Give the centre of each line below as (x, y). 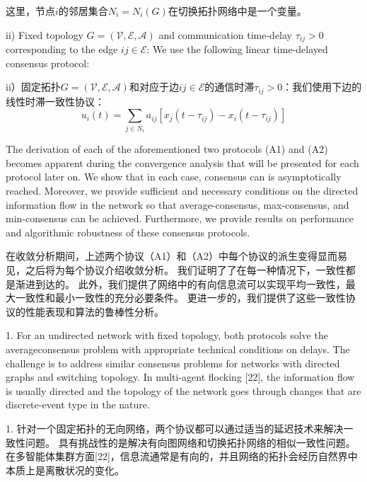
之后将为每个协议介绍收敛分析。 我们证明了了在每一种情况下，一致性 (185, 270)
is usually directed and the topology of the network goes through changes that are (183, 390)
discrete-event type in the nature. (78, 404)
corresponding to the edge (62, 49)
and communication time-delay (225, 34)
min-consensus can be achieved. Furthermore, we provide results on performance (180, 218)
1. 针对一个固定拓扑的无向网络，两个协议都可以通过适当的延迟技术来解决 (175, 428)
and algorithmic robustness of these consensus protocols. (128, 232)
